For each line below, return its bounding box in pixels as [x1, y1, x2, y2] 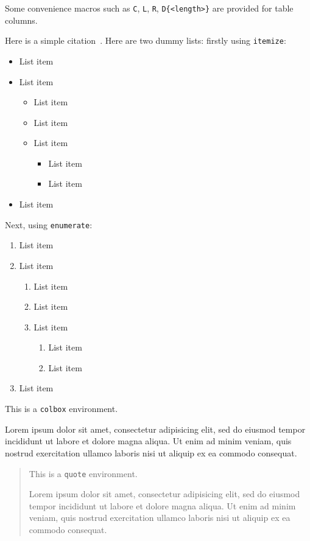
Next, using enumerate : [5, 218, 93, 231]
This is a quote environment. [29, 467, 138, 480]
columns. [5, 13, 38, 26]
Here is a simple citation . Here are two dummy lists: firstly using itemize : [5, 34, 286, 47]
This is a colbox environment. [5, 402, 118, 415]
